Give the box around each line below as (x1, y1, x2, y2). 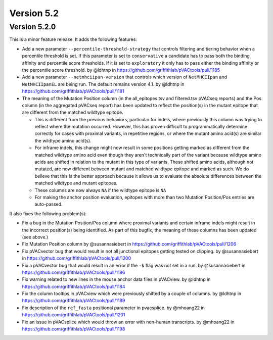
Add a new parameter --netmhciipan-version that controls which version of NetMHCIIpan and (22, 74, 227, 80)
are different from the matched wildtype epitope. (22, 109, 123, 116)
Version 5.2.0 (9, 22, 56, 31)
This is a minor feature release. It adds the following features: (9, 36, 138, 42)
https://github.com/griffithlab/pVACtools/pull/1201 (22, 312, 125, 318)
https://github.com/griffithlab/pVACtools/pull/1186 (22, 269, 125, 275)
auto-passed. (34, 201, 63, 207)
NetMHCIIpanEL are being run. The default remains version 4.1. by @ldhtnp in (22, 81, 185, 87)
